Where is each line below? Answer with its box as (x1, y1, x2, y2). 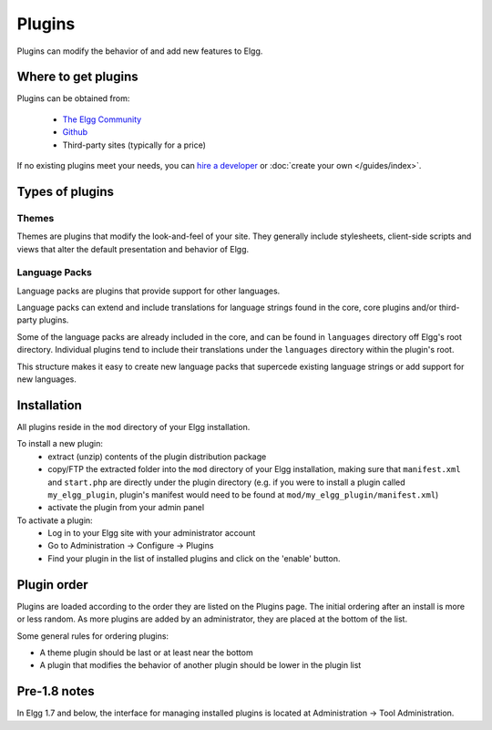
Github (62, 127, 88, 138)
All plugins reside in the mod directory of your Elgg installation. (16, 421, 251, 432)
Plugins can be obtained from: (16, 93, 130, 104)
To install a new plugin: (16, 438, 104, 449)
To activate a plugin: (16, 515, 93, 526)
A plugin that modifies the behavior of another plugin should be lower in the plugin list (39, 660, 362, 671)
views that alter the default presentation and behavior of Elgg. (16, 243, 250, 254)
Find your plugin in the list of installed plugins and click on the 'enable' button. (47, 552, 341, 564)
